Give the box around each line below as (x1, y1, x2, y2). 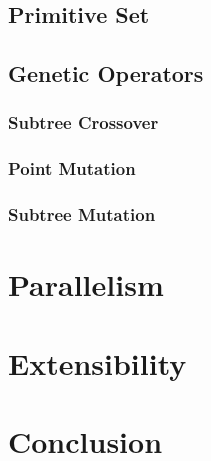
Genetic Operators (8, 58, 204, 89)
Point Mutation (8, 156, 136, 181)
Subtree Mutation (8, 202, 156, 227)
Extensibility (8, 342, 187, 383)
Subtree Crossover (8, 110, 159, 135)
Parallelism (8, 264, 164, 305)
